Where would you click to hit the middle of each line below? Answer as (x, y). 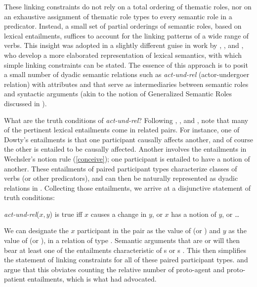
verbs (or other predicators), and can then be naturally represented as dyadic (121, 178)
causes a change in (119, 214)
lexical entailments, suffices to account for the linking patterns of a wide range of (127, 35)
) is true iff (66, 214)
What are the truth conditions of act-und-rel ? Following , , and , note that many (126, 120)
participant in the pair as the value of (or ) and (149, 230)
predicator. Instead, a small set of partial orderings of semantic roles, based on (123, 26)
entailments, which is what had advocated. (92, 279)
